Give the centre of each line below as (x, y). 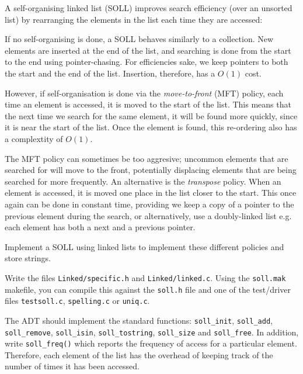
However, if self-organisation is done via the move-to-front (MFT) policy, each (144, 93)
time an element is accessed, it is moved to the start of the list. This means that (148, 104)
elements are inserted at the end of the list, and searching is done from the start (148, 50)
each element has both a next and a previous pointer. (100, 227)
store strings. (28, 258)
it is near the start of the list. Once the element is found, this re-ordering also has (151, 127)
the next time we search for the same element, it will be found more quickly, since (151, 115)
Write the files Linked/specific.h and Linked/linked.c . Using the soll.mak (145, 277)
